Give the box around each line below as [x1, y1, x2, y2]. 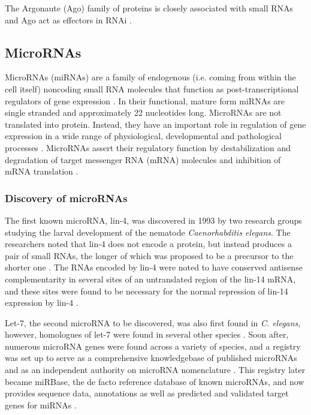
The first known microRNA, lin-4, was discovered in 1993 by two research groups [5, 213, 302, 226]
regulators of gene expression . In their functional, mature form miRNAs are [5, 94, 285, 107]
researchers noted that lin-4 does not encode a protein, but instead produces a [5, 237, 292, 250]
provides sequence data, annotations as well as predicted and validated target [5, 387, 289, 399]
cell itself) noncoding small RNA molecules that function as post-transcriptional [5, 82, 299, 95]
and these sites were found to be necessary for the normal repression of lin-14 [5, 284, 288, 297]
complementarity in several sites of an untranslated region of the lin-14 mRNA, [5, 272, 296, 285]
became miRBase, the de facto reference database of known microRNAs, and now [5, 375, 304, 387]
